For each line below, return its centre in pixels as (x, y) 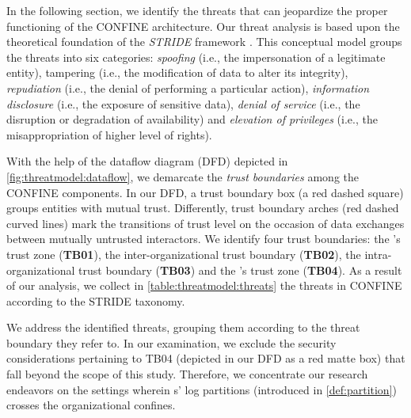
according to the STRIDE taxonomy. (96, 300)
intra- (378, 254)
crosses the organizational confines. (91, 405)
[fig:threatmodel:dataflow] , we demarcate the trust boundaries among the (183, 176)
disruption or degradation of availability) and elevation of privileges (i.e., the (192, 119)
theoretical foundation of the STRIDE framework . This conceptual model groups (204, 42)
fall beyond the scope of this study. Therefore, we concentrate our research (187, 374)
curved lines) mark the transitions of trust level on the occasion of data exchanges (205, 223)
